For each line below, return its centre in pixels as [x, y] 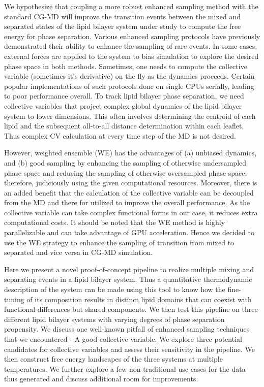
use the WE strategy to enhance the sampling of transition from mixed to [119, 242]
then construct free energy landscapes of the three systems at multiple [113, 359]
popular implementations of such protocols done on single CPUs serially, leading [129, 86]
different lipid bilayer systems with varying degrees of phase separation [114, 319]
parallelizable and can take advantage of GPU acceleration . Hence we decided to [129, 232]
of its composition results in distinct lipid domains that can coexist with [139, 299]
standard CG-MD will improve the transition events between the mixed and [122, 16]
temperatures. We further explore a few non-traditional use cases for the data [125, 368]
